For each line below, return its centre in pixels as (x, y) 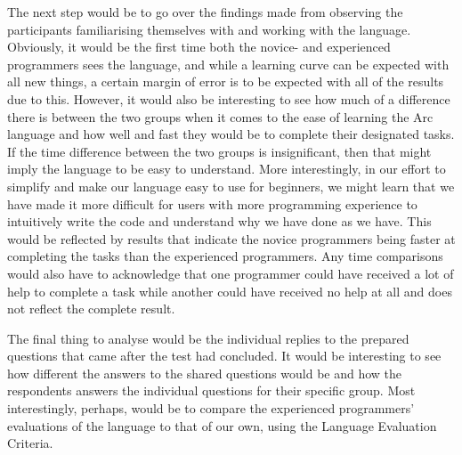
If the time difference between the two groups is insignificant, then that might (219, 151)
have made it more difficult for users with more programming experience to (212, 203)
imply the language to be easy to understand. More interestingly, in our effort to (227, 169)
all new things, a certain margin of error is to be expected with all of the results (226, 81)
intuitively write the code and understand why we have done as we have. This (219, 221)
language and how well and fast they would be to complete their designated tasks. (231, 134)
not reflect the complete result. (91, 309)
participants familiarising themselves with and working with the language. (209, 29)
